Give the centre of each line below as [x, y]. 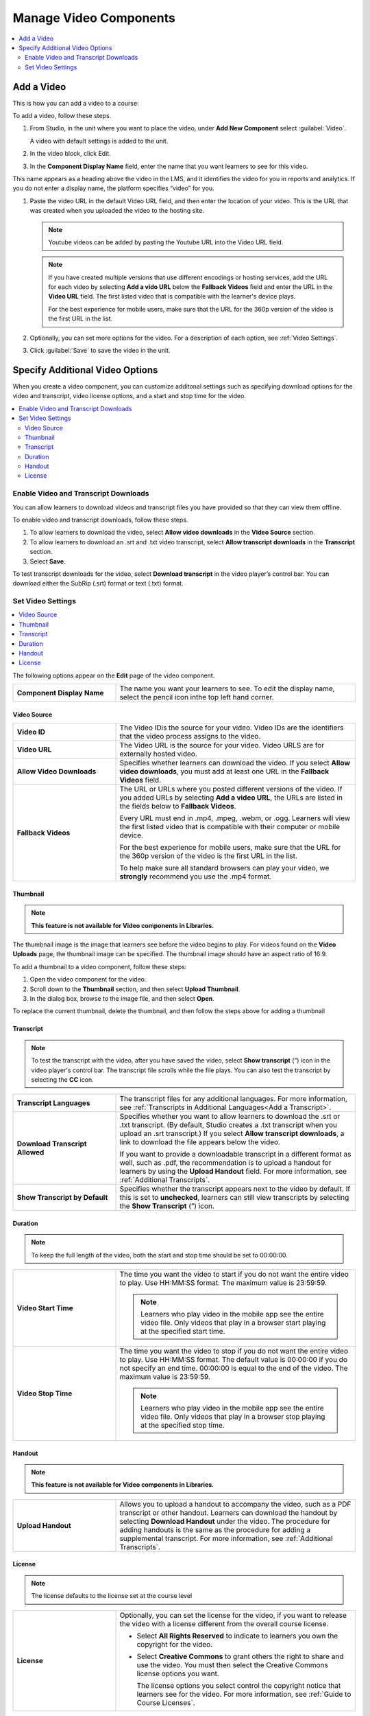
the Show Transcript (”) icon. [167, 1206]
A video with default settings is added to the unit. [99, 141]
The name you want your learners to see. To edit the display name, [227, 688]
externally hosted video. [159, 754]
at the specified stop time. [183, 1426]
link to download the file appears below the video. [200, 1142]
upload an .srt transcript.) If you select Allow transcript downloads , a [232, 1134]
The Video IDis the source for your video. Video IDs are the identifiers [232, 728]
